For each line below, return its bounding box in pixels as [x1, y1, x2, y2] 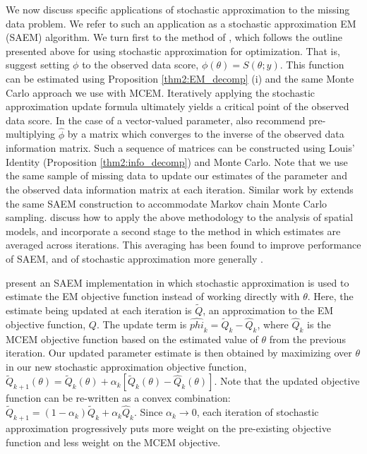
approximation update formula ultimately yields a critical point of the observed [6, 99, 349, 114]
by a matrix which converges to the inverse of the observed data [67, 126, 344, 141]
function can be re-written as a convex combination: [6, 390, 231, 405]
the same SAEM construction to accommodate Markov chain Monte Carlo [6, 196, 327, 210]
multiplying [6, 126, 56, 141]
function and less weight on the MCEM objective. [6, 434, 221, 449]
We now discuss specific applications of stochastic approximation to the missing [6, 2, 350, 16]
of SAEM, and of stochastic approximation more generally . [6, 251, 263, 265]
